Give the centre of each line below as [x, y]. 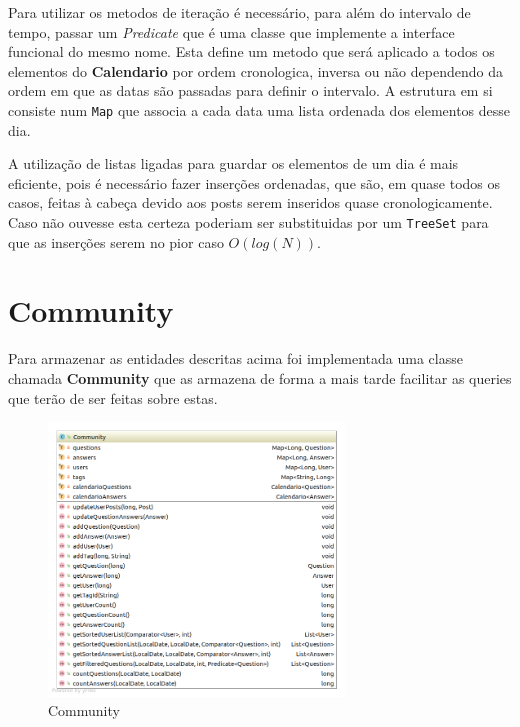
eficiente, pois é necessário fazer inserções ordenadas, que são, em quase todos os [254, 182]
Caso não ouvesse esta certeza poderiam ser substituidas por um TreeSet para [248, 222]
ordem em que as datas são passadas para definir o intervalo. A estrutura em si [250, 90]
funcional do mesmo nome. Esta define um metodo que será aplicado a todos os [251, 51]
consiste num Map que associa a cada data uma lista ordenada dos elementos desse [259, 109]
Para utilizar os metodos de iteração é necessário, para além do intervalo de [239, 12]
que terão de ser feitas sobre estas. [113, 397]
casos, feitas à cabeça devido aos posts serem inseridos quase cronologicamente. [250, 202]
